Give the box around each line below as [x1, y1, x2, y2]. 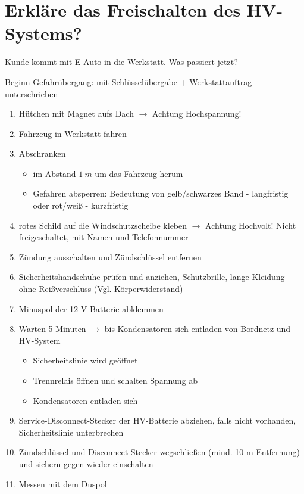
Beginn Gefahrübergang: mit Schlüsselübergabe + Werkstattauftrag [5, 75, 252, 88]
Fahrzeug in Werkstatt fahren [18, 127, 127, 139]
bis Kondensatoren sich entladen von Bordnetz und [104, 322, 291, 335]
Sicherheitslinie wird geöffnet [33, 354, 138, 366]
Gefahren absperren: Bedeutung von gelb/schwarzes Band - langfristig [33, 187, 289, 200]
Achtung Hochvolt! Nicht [205, 219, 296, 231]
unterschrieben [5, 87, 58, 100]
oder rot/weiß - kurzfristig [33, 199, 129, 212]
